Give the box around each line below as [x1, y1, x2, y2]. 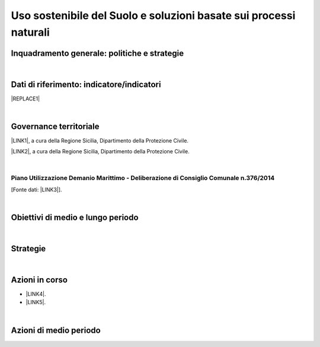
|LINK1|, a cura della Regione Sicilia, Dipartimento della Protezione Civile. [11, 137, 189, 144]
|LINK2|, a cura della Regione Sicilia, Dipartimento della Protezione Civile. [11, 148, 190, 155]
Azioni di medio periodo [11, 325, 101, 335]
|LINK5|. [25, 299, 46, 306]
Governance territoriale [11, 121, 100, 131]
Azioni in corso [11, 275, 68, 285]
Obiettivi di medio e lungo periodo [11, 213, 139, 223]
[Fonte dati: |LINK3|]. [11, 186, 62, 193]
